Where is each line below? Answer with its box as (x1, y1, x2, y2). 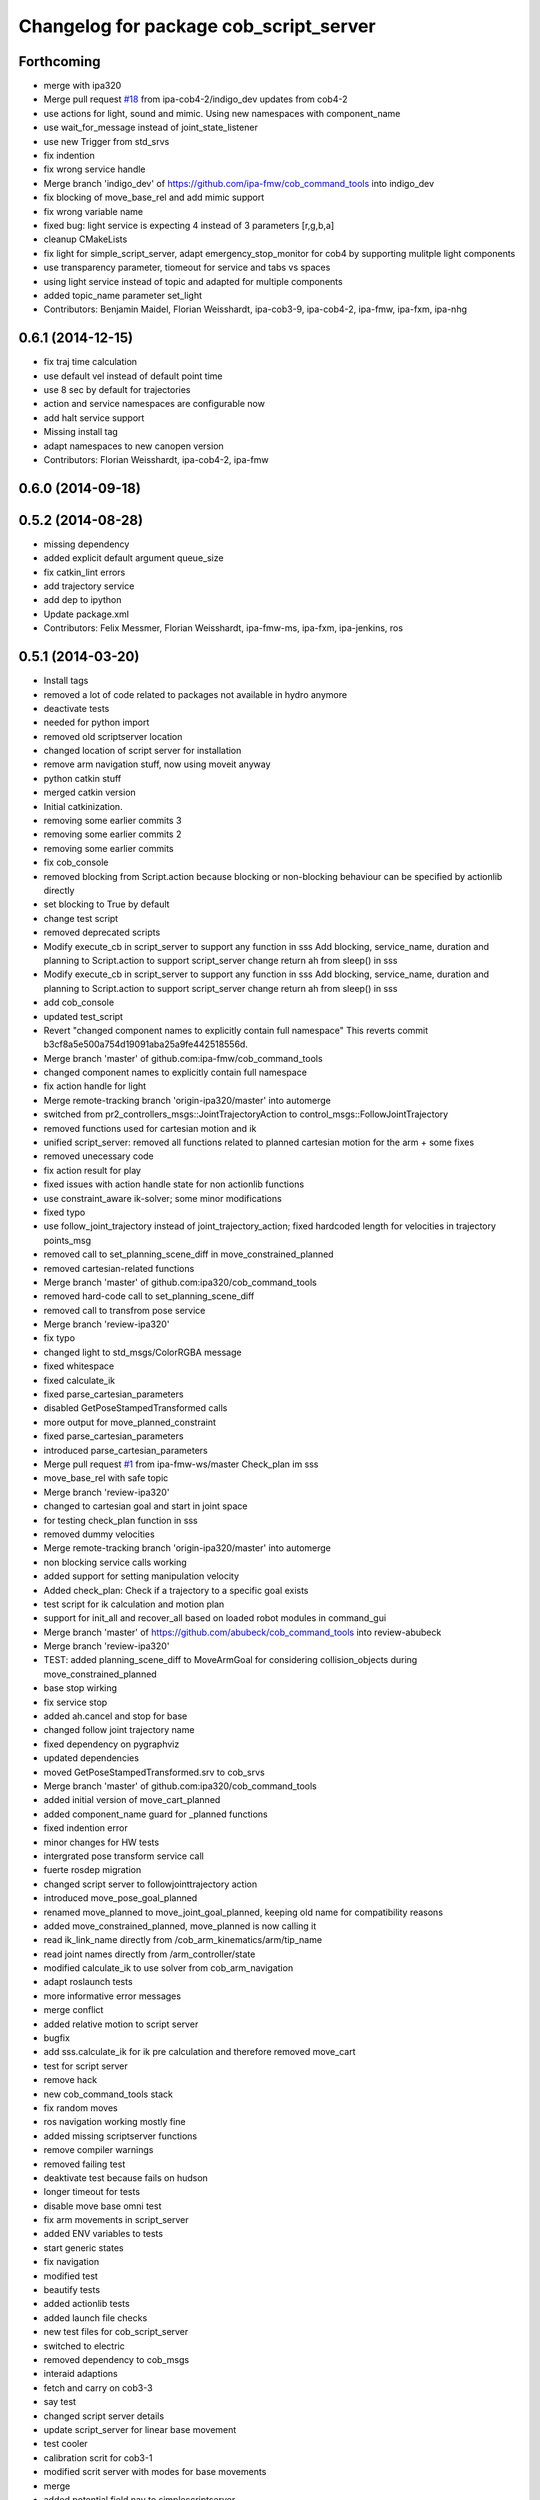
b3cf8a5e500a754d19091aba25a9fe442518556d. (43, 1038, 249, 1050)
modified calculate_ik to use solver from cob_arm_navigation (43, 1962, 294, 1974)
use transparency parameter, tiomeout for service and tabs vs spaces (43, 261, 331, 274)
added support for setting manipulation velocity (43, 1570, 240, 1582)
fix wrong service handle (43, 163, 146, 175)
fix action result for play (43, 1164, 142, 1176)
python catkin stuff (43, 772, 122, 784)
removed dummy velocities (43, 1528, 155, 1540)
